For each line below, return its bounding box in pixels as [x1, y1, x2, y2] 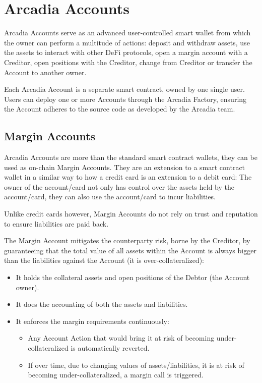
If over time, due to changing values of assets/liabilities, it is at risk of [28, 359, 244, 370]
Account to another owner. [4, 67, 87, 77]
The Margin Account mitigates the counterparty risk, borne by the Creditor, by [4, 235, 250, 246]
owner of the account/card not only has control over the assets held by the [4, 181, 234, 192]
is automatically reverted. [71, 342, 150, 353]
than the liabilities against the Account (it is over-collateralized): [4, 255, 204, 265]
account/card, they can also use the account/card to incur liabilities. [4, 191, 216, 202]
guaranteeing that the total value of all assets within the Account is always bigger [4, 245, 256, 255]
